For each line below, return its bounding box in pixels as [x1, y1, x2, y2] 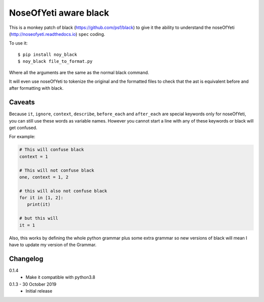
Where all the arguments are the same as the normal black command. [9, 69, 149, 75]
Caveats [9, 98, 35, 106]
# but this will [19, 216, 59, 221]
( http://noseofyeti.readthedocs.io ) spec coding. [9, 31, 105, 37]
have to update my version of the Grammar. [9, 242, 97, 248]
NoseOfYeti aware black [9, 7, 110, 18]
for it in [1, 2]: [19, 195, 64, 201]
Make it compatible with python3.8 [25, 275, 95, 280]
